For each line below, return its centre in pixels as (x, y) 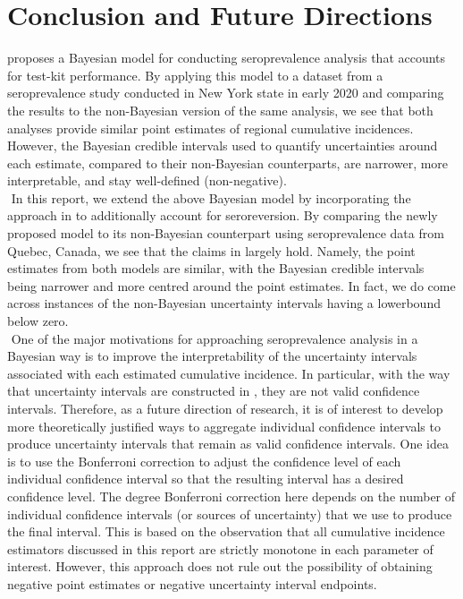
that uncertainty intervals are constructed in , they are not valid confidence (214, 391)
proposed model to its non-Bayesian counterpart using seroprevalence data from (226, 233)
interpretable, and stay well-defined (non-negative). (147, 180)
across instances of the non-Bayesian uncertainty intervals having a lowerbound (224, 303)
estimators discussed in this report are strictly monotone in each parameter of (220, 548)
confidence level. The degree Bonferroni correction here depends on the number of (231, 496)
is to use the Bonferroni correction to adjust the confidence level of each (204, 461)
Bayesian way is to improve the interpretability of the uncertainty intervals (212, 356)
